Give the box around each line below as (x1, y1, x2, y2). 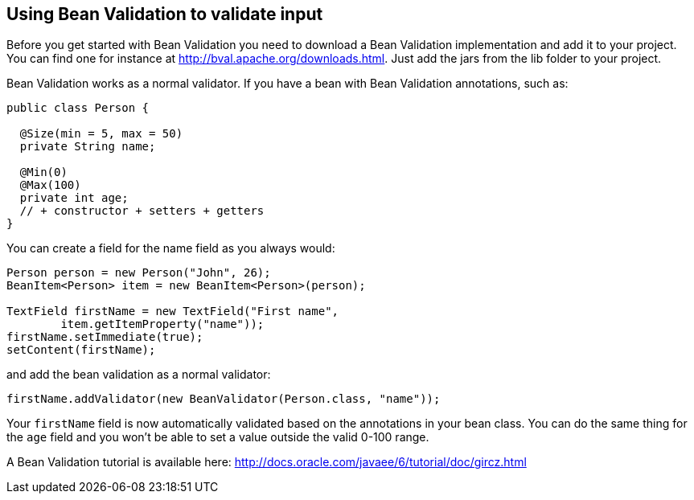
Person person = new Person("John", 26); (6, 266, 271, 280)
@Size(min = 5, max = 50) (19, 127, 183, 141)
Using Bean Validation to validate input (6, 4, 323, 24)
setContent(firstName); (6, 343, 156, 357)
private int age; (19, 191, 129, 205)
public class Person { (6, 101, 150, 115)
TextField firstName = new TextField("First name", (6, 305, 339, 318)
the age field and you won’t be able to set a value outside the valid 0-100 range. (6, 430, 429, 445)
